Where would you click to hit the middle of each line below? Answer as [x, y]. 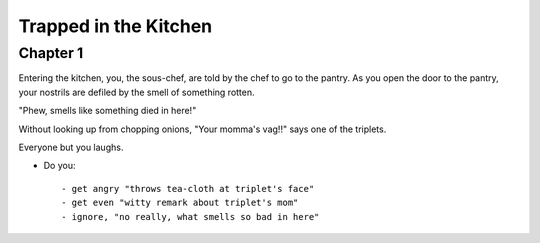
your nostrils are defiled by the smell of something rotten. [136, 92]
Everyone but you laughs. [71, 147]
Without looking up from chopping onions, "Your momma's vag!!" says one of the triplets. [202, 129]
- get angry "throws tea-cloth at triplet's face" [188, 188]
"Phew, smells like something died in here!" [107, 111]
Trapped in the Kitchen [115, 26]
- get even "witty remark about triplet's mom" [180, 203]
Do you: [59, 166]
